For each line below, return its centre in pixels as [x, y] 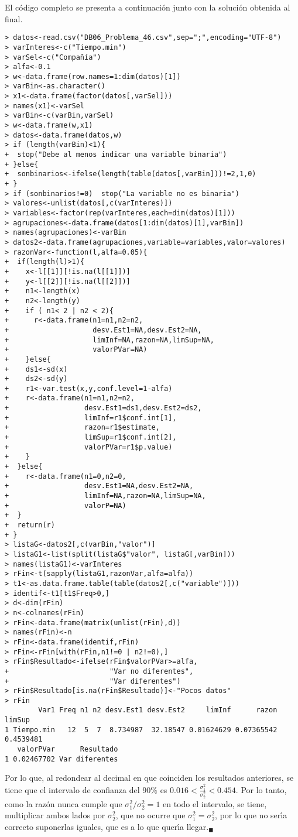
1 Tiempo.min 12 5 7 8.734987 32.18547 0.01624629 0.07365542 [141, 730]
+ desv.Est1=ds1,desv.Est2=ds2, [103, 408]
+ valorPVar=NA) [76, 350]
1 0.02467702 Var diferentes [61, 759]
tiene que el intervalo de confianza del [72, 789]
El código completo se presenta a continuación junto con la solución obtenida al [148, 7]
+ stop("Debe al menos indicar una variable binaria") [116, 155]
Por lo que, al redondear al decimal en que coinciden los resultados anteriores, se [149, 778]
